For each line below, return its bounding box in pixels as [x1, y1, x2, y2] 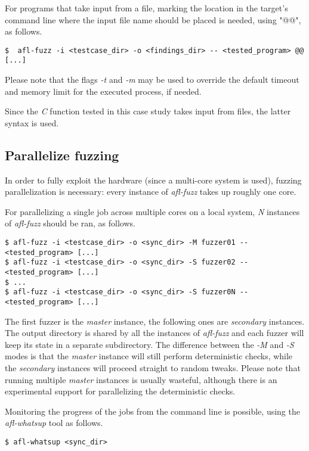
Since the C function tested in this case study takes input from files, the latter [5, 105, 291, 117]
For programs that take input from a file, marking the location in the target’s [5, 2, 288, 14]
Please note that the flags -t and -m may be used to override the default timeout [5, 73, 299, 86]
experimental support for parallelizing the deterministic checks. [5, 385, 236, 397]
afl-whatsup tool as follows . [5, 416, 103, 429]
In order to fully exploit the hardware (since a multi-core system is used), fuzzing [5, 173, 302, 186]
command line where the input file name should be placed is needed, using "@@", [5, 13, 301, 26]
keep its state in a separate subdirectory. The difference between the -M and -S [5, 338, 294, 350]
